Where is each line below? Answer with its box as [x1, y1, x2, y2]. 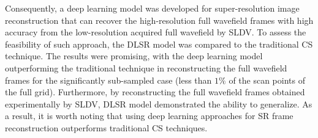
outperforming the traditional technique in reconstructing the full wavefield [5, 61, 287, 74]
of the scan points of [229, 73, 305, 86]
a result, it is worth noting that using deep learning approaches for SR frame [5, 109, 293, 122]
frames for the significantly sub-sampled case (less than [5, 73, 212, 86]
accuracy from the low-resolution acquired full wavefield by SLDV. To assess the [5, 26, 306, 38]
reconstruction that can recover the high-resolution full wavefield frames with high [5, 13, 314, 26]
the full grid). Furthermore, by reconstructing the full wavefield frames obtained [5, 85, 305, 98]
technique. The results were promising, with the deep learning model [5, 49, 263, 62]
